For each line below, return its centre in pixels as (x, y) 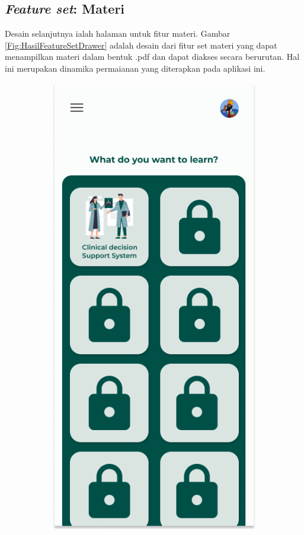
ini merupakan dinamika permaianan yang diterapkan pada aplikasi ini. (135, 68)
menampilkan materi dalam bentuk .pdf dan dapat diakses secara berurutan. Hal (152, 57)
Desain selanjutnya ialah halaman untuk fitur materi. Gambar (118, 33)
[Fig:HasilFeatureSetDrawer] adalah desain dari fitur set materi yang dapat (141, 45)
